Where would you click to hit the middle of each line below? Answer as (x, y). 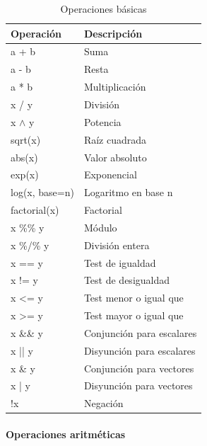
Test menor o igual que (134, 298)
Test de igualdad (120, 262)
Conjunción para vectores (139, 368)
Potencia (102, 121)
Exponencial (110, 175)
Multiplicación (115, 87)
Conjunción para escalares (140, 332)
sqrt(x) (26, 139)
